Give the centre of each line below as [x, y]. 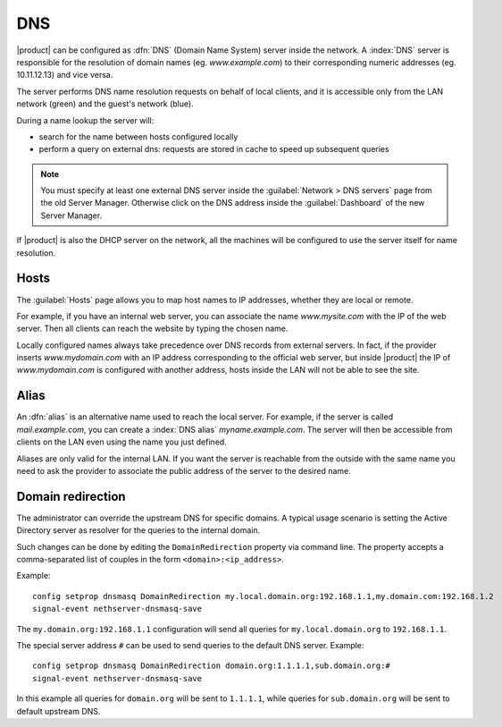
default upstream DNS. [59, 711]
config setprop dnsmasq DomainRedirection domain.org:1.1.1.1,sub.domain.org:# [211, 666]
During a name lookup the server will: [85, 120]
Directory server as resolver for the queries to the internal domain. [138, 530]
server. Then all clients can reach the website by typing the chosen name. [152, 329]
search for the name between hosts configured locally [138, 136]
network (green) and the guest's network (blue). [105, 104]
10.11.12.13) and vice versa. [65, 75]
